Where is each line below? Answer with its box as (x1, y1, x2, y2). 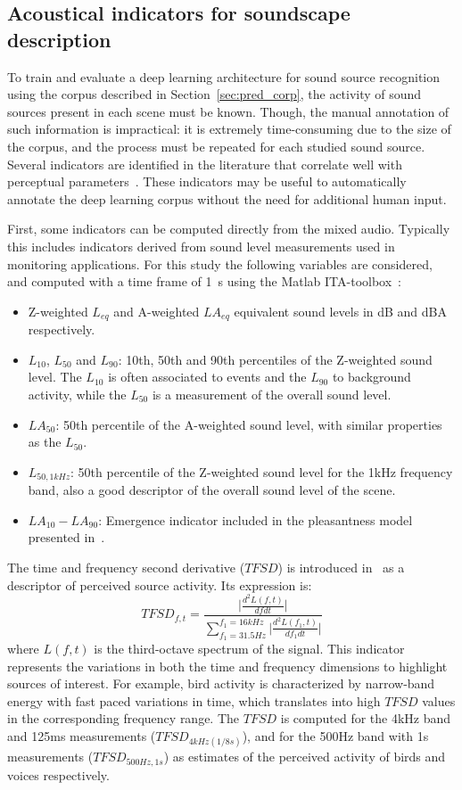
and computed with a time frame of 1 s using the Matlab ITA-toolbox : (7, 272, 401, 291)
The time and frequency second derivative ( (7, 557, 245, 576)
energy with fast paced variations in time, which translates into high (7, 691, 381, 710)
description (7, 25, 111, 53)
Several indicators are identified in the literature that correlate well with (7, 154, 402, 173)
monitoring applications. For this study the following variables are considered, (7, 254, 433, 273)
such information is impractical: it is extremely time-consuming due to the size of (7, 119, 451, 138)
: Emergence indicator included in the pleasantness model (98, 510, 413, 529)
